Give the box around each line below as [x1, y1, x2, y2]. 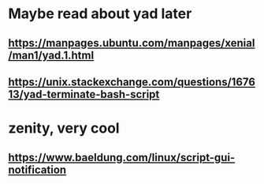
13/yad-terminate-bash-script [8, 88, 160, 101]
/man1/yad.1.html [8, 48, 95, 62]
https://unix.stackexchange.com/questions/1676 [8, 75, 256, 88]
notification [8, 163, 67, 176]
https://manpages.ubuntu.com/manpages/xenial [8, 36, 255, 50]
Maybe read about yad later [8, 5, 192, 23]
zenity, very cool [8, 119, 120, 137]
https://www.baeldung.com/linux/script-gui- [8, 151, 236, 164]
